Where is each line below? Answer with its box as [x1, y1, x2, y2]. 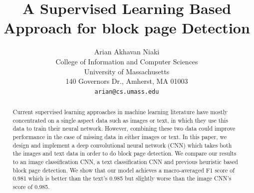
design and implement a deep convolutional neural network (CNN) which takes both [12, 141, 232, 149]
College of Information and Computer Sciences [55, 56, 198, 66]
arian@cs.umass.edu [94, 88, 159, 95]
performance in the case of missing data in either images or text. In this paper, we [12, 133, 227, 141]
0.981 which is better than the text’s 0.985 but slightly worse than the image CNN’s [12, 174, 232, 183]
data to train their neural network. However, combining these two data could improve [12, 124, 236, 133]
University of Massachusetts [84, 66, 170, 76]
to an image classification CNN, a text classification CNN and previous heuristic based [12, 158, 238, 166]
